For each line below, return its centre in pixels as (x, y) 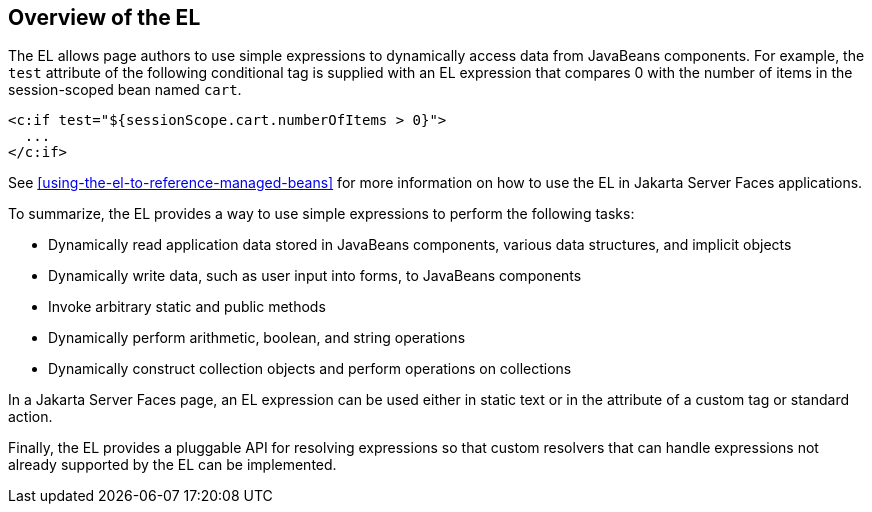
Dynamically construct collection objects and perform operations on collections (310, 369)
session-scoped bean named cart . (125, 90)
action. (30, 417)
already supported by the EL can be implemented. (172, 465)
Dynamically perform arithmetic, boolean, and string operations (257, 338)
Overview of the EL (104, 17)
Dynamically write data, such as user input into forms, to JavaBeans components (315, 276)
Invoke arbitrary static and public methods (187, 307)
